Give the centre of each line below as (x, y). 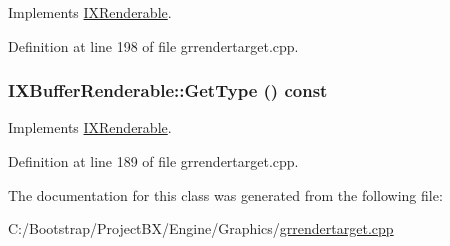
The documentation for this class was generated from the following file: (225, 194)
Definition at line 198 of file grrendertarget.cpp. (153, 45)
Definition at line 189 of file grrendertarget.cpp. (153, 161)
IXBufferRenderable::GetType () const (168, 90)
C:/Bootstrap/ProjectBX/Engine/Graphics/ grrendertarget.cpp (201, 228)
